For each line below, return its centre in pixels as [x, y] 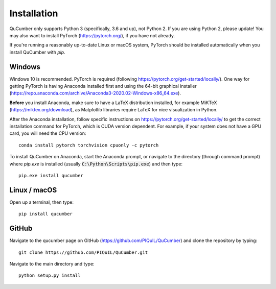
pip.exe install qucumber [51, 175]
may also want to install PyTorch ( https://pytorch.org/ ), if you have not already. [92, 35]
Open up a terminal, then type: [42, 202]
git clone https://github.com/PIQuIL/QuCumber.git [83, 252]
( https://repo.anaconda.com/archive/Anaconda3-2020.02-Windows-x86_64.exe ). [95, 93]
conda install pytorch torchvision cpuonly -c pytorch [89, 145]
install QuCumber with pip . [38, 52]
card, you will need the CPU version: [48, 133]
